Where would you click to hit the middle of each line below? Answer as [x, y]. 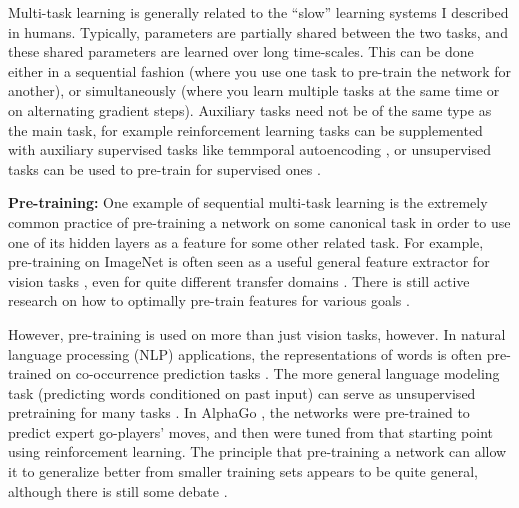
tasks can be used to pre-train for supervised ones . [164, 168]
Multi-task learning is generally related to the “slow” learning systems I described [258, 12]
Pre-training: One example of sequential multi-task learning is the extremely [248, 202]
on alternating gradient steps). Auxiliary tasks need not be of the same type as [250, 109]
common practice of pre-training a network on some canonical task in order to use [259, 221]
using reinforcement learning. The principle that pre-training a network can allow [257, 451]
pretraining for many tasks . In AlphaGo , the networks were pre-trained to [239, 412]
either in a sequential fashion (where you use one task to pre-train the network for [259, 70]
